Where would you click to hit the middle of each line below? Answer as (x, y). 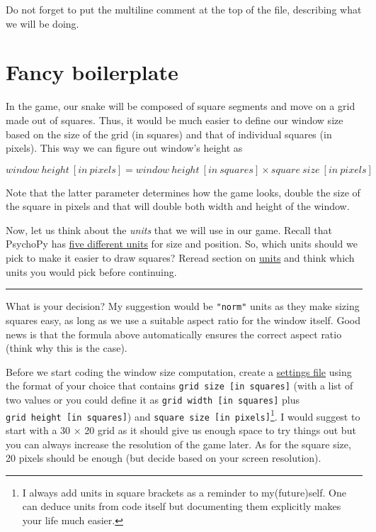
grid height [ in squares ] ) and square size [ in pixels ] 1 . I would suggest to (183, 415)
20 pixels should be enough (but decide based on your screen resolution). (164, 458)
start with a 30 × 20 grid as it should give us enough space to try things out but (181, 430)
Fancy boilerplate (92, 72)
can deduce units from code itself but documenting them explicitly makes (182, 506)
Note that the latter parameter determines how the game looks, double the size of (183, 192)
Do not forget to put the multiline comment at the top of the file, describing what (184, 9)
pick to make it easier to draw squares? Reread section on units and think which (180, 258)
